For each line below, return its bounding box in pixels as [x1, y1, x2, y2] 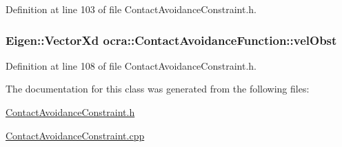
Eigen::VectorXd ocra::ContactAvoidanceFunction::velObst [6, 31, 337, 48]
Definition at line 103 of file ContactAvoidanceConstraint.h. [6, 2, 256, 16]
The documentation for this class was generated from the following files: [6, 81, 310, 96]
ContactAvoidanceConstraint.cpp [6, 128, 145, 142]
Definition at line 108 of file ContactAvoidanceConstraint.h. [6, 58, 256, 72]
